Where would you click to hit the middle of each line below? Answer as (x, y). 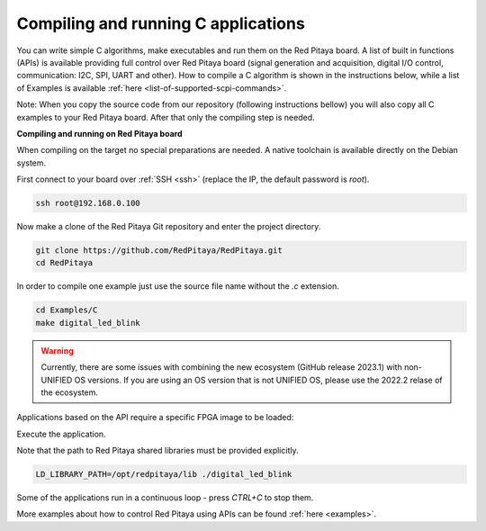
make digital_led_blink (88, 323)
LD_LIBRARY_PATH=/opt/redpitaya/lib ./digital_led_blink (164, 474)
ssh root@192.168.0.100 (88, 203)
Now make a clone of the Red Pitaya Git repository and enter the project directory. (169, 227)
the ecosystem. (70, 392)
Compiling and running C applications (161, 23)
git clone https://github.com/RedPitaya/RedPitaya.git (159, 251)
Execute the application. (62, 434)
